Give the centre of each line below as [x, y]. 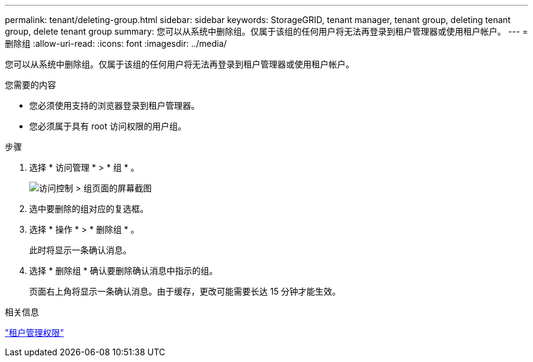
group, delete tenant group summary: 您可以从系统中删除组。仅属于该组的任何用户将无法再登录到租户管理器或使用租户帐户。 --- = [266, 31]
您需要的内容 [30, 85]
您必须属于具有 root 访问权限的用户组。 [108, 126]
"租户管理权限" [35, 333]
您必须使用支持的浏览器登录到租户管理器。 [114, 105]
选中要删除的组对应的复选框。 [89, 209]
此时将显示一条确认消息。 [80, 250]
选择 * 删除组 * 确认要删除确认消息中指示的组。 [124, 271]
